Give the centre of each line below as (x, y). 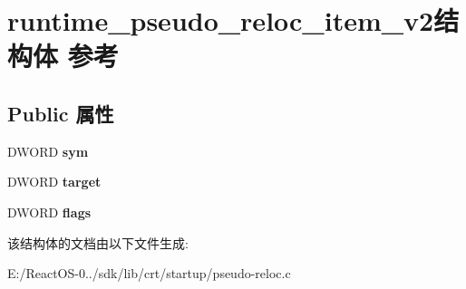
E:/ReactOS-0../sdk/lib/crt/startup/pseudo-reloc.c (149, 273)
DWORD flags (49, 212)
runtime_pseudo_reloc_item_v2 (221, 20)
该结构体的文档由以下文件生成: (98, 242)
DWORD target (54, 182)
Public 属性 (61, 113)
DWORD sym (48, 151)
